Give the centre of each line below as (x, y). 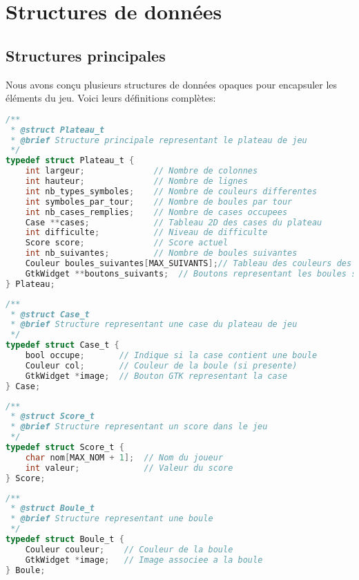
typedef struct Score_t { (65, 448)
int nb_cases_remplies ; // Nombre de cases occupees (156, 212)
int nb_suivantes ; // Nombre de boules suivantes (161, 253)
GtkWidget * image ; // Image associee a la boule (144, 560)
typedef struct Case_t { (62, 345)
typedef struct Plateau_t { (70, 161)
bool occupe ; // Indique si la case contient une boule (171, 356)
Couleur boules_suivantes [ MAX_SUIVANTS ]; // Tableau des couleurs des (188, 264)
